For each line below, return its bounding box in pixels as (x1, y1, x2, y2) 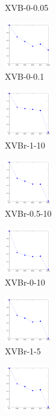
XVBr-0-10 (5, 276, 45, 289)
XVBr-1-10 (5, 138, 45, 151)
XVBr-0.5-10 (5, 207, 52, 220)
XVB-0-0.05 (5, 1, 49, 13)
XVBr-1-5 (5, 344, 41, 357)
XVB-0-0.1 (5, 69, 45, 82)
